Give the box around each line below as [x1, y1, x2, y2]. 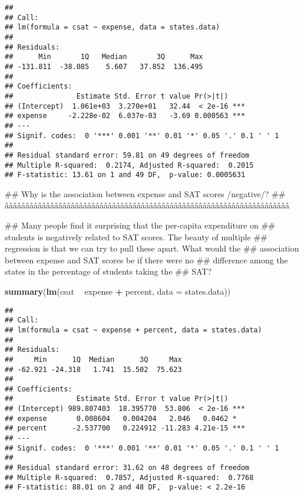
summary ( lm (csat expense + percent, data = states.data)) [5, 285, 231, 297]
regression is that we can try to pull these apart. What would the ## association [5, 242, 299, 254]
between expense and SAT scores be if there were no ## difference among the [5, 253, 288, 266]
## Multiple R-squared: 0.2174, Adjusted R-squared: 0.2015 [5, 161, 254, 169]
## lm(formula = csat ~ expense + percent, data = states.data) [5, 325, 262, 334]
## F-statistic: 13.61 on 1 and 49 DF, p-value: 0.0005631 [5, 171, 246, 180]
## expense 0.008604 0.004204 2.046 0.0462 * [5, 414, 237, 423]
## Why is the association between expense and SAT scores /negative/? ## [5, 187, 286, 200]
